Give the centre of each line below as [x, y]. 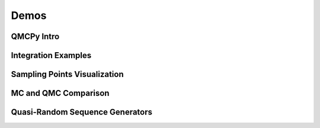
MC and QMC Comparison [60, 93]
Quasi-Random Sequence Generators [82, 112]
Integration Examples [51, 55]
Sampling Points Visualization [67, 74]
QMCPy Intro [35, 36]
